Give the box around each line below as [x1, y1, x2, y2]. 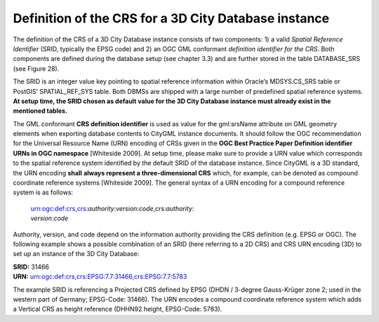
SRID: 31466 [13, 262, 49, 271]
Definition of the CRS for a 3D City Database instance [13, 11, 330, 26]
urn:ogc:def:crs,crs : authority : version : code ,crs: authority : [30, 204, 194, 213]
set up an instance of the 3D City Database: [13, 250, 140, 258]
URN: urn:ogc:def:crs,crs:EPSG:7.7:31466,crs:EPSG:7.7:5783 [13, 272, 187, 281]
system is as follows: [13, 188, 74, 196]
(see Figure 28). [13, 64, 60, 73]
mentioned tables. [13, 107, 68, 115]
